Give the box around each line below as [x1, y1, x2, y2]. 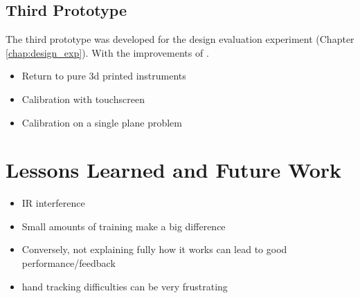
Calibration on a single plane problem [21, 115, 182, 129]
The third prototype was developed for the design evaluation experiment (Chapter [6, 32, 354, 46]
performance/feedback [21, 256, 116, 270]
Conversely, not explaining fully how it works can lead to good [21, 242, 287, 257]
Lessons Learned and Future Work [6, 156, 342, 184]
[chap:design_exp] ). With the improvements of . [6, 45, 209, 59]
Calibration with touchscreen [21, 91, 145, 106]
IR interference [21, 196, 85, 210]
